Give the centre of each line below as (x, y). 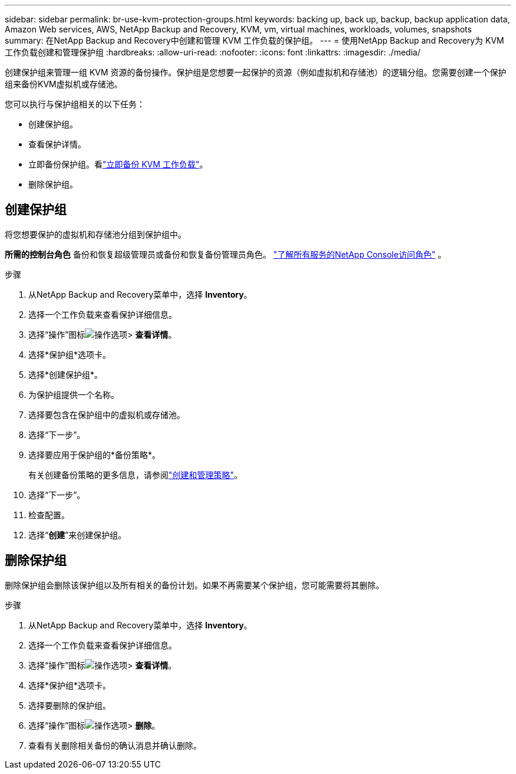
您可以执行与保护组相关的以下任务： (75, 104)
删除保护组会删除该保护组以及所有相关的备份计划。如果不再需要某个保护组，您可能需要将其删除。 (194, 585)
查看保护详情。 (57, 144)
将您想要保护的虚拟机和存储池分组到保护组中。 (95, 234)
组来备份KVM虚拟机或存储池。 (64, 84)
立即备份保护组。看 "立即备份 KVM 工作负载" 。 (118, 164)
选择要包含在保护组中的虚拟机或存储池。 (107, 414)
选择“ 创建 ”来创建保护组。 (77, 535)
